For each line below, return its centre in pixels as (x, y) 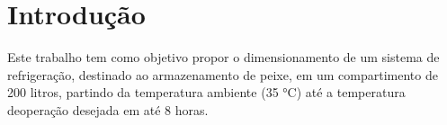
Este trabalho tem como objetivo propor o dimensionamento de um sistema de (223, 57)
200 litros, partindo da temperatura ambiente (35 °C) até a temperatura (206, 92)
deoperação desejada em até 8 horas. (108, 109)
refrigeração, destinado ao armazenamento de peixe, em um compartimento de (223, 74)
